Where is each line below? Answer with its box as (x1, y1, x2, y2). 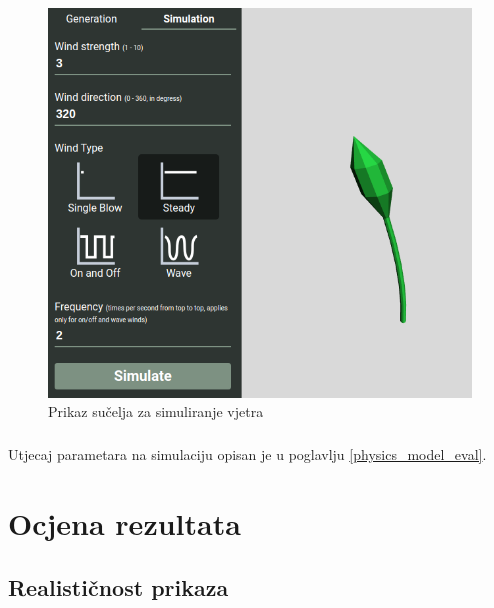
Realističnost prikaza (8, 571, 229, 602)
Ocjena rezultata (8, 503, 241, 544)
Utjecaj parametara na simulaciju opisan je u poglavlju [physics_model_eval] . (8, 444, 487, 465)
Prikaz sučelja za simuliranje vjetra (48, 401, 264, 422)
